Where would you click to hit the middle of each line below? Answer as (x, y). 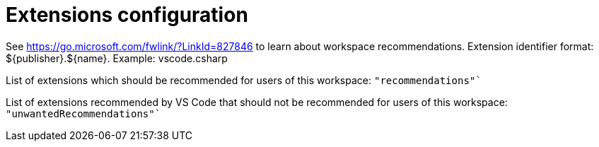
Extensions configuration (127, 15)
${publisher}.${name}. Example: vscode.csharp (117, 58)
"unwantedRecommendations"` (83, 113)
